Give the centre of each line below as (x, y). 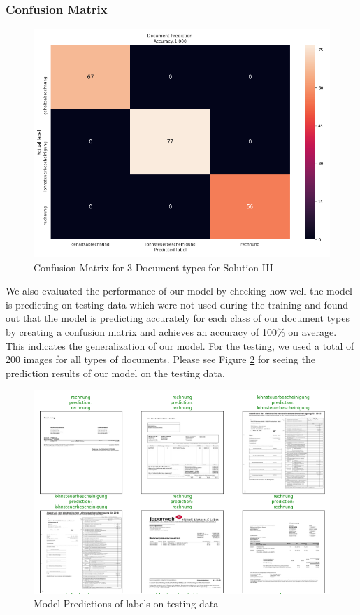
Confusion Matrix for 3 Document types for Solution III (153, 267)
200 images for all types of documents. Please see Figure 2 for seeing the (161, 359)
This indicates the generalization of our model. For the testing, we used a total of (180, 345)
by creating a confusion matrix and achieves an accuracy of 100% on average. (171, 332)
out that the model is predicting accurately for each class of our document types (178, 318)
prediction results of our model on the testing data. (115, 373)
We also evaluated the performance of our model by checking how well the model (179, 291)
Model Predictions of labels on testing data (126, 603)
